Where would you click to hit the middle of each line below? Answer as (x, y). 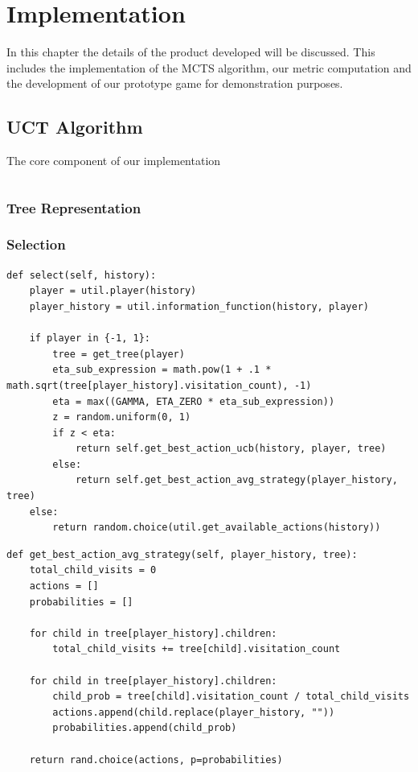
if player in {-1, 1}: (90, 339)
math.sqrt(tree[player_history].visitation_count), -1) (159, 385)
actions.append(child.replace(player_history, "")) (194, 712)
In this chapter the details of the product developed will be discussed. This (191, 52)
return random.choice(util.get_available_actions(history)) (217, 528)
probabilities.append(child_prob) (145, 728)
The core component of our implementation (114, 161)
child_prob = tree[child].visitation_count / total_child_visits (231, 697)
